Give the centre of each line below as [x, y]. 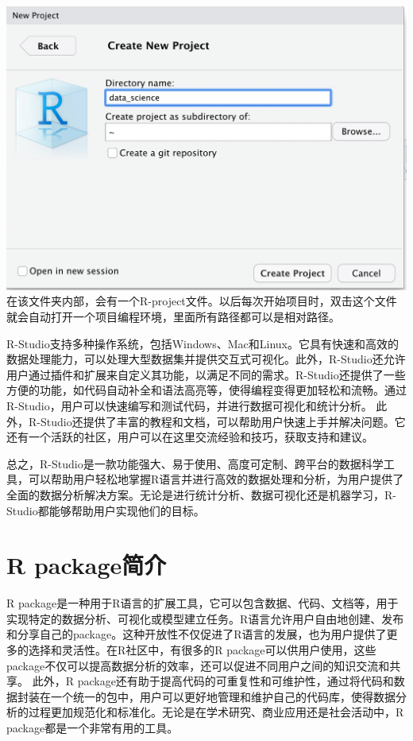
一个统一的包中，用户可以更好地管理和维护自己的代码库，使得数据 [223, 696]
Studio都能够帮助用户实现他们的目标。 [106, 510]
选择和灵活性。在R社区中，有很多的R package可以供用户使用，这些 [202, 650]
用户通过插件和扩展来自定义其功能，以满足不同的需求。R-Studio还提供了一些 [206, 374]
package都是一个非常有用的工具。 [93, 728]
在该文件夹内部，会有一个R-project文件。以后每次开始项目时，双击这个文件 [202, 301]
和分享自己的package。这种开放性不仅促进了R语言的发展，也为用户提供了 [197, 634]
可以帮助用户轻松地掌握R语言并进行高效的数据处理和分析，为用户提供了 [216, 479]
